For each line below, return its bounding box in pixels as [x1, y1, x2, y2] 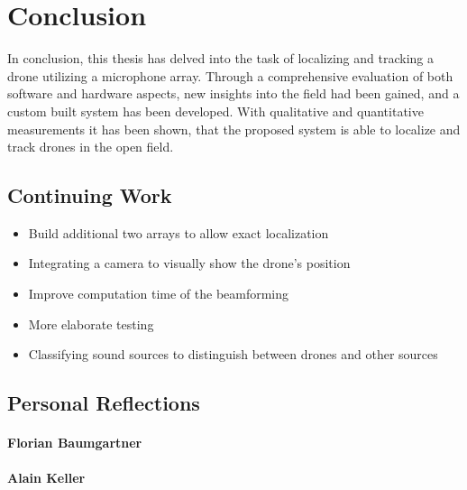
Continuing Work [7, 181, 172, 209]
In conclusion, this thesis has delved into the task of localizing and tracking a [7, 49, 435, 68]
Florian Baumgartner [7, 433, 142, 452]
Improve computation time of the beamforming [28, 284, 289, 303]
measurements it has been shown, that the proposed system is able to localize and [7, 119, 461, 138]
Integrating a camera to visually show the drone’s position [28, 254, 351, 273]
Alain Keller [7, 468, 86, 487]
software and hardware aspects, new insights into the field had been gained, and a [7, 84, 460, 103]
